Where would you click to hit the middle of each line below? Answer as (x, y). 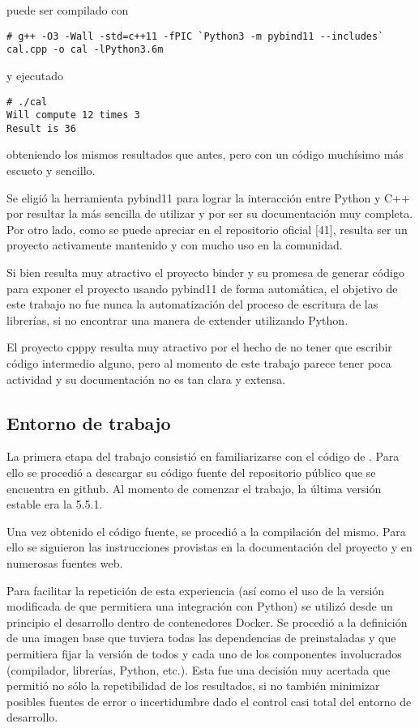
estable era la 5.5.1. (55, 504)
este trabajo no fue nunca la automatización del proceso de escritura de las (192, 304)
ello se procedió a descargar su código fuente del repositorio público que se (191, 472)
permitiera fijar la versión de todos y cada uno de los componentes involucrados (204, 653)
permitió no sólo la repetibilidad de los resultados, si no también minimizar (193, 685)
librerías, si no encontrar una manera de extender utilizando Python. (177, 319)
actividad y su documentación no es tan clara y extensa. (146, 379)
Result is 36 (41, 128)
